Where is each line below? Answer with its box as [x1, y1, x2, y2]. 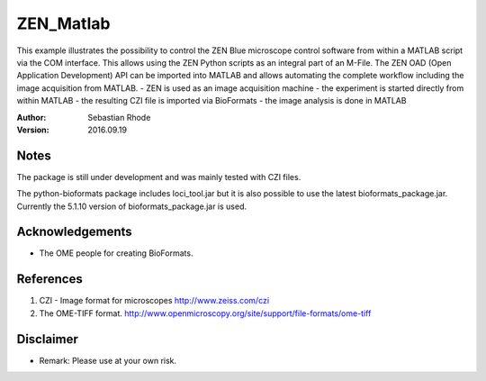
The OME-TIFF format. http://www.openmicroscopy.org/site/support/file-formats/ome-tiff [39, 307, 372, 319]
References [16, 271, 83, 287]
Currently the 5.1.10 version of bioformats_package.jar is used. [16, 201, 247, 212]
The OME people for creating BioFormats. [39, 248, 193, 259]
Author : [16, 112, 47, 122]
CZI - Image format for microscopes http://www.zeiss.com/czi [39, 295, 270, 306]
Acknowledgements [16, 224, 132, 240]
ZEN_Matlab [16, 14, 111, 33]
